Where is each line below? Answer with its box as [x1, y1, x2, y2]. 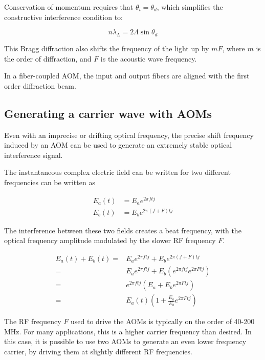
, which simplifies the [157, 2, 223, 12]
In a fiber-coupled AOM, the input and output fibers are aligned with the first [4, 70, 250, 81]
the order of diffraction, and [4, 53, 92, 64]
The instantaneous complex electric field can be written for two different [4, 167, 231, 177]
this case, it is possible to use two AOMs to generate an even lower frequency [4, 336, 247, 347]
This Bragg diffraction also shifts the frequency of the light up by [4, 43, 209, 53]
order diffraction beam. [4, 80, 76, 91]
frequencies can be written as [4, 176, 95, 187]
